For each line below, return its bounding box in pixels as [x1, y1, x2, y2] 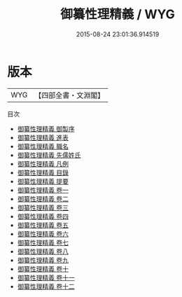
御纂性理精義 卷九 [17, 256, 69, 264]
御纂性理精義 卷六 [17, 229, 69, 238]
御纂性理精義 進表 [17, 133, 69, 141]
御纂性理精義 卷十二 [17, 282, 75, 291]
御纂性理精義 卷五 [17, 221, 69, 229]
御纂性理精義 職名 [17, 141, 69, 151]
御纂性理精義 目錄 [17, 168, 69, 177]
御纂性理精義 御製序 [17, 124, 75, 133]
